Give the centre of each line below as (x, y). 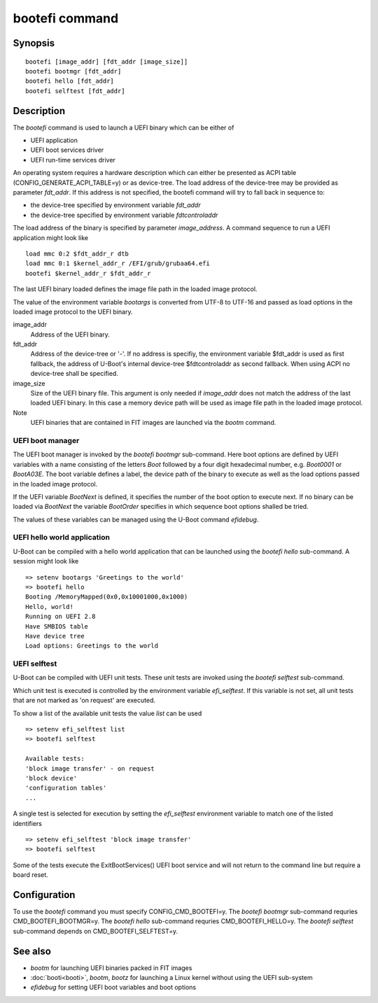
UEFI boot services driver (67, 150)
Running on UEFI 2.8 (61, 617)
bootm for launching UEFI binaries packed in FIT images (111, 968)
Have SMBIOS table (57, 626)
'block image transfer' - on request (90, 769)
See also (32, 951)
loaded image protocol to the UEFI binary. (73, 311)
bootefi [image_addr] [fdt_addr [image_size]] (107, 62)
